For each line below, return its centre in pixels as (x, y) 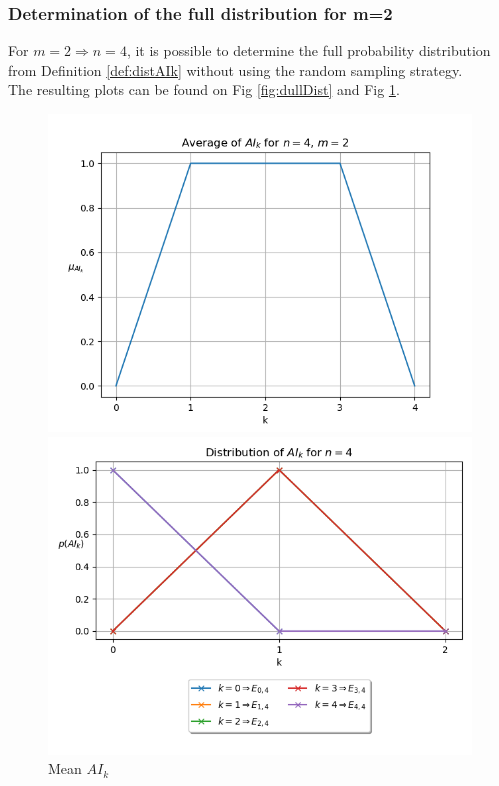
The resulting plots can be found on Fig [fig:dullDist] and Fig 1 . (204, 89)
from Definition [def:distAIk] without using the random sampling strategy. (235, 69)
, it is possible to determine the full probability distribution (308, 50)
